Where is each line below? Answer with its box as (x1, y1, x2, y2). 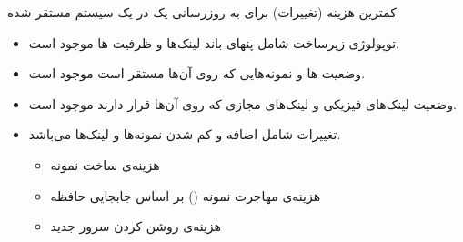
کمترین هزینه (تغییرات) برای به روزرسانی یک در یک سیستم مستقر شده (7, 3, 397, 21)
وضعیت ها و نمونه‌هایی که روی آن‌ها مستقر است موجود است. (28, 64, 366, 83)
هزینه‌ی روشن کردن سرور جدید (50, 217, 221, 236)
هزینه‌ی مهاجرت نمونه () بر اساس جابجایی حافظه (50, 186, 321, 205)
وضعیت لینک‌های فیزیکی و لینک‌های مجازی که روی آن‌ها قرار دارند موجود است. (28, 94, 457, 113)
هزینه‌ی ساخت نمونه (50, 155, 160, 174)
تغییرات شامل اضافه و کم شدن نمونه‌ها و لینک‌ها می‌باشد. (28, 125, 341, 144)
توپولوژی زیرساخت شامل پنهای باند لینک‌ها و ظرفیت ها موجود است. (28, 33, 399, 52)
